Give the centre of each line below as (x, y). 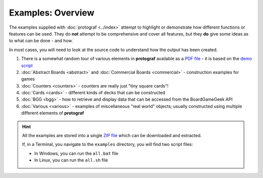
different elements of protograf (53, 113)
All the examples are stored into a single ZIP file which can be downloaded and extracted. (112, 136)
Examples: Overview (52, 13)
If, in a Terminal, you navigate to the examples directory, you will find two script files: (108, 144)
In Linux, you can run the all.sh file (71, 160)
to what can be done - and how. (41, 41)
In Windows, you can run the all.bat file (76, 153)
